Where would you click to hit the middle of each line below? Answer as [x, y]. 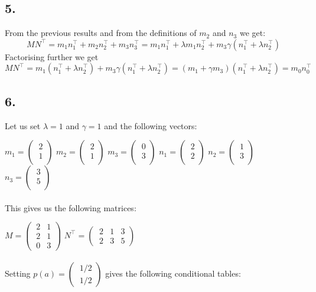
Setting [18, 273]
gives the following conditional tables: [173, 273]
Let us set [23, 125]
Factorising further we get [52, 56]
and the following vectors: [151, 125]
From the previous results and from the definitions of [101, 33]
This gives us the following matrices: [71, 207]
